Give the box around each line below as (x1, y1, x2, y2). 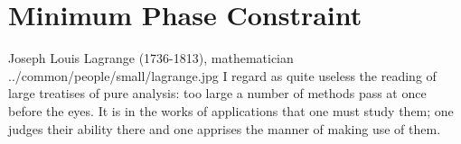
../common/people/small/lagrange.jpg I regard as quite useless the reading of (8, 66, 437, 85)
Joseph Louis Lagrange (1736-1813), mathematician (8, 49, 294, 67)
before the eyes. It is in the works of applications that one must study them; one (8, 101, 454, 120)
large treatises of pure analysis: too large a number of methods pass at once (8, 84, 427, 103)
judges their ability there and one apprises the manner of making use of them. (8, 119, 441, 138)
